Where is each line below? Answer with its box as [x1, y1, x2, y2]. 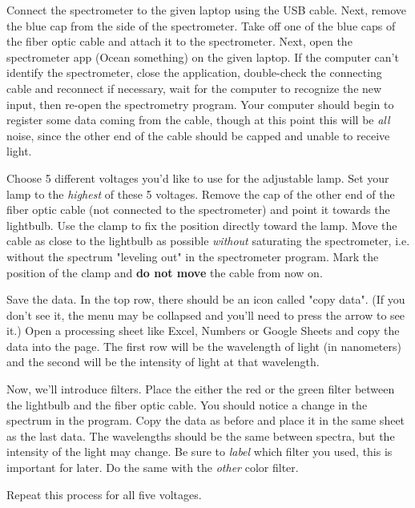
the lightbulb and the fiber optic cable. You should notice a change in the [6, 396, 368, 413]
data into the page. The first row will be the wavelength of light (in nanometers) [6, 337, 401, 354]
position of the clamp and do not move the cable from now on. [6, 264, 323, 280]
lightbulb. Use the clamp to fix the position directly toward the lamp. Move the [6, 216, 397, 233]
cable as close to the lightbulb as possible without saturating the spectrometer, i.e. [6, 232, 410, 249]
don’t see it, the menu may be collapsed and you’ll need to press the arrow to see [6, 306, 405, 323]
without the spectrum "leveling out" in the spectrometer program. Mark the [6, 248, 379, 264]
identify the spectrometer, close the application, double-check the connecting [6, 64, 382, 81]
